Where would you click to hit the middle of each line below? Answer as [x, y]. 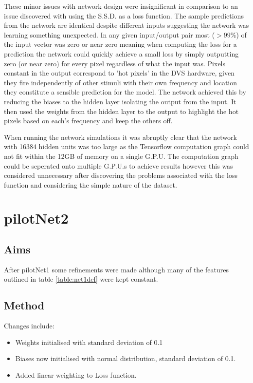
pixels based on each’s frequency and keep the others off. [88, 121]
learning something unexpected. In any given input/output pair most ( [109, 34]
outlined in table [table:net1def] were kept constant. [81, 279]
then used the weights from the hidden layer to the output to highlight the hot [121, 111]
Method [24, 305]
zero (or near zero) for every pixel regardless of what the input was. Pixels [115, 63]
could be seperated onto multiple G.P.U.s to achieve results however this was [118, 165]
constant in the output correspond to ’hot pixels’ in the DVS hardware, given [119, 73]
